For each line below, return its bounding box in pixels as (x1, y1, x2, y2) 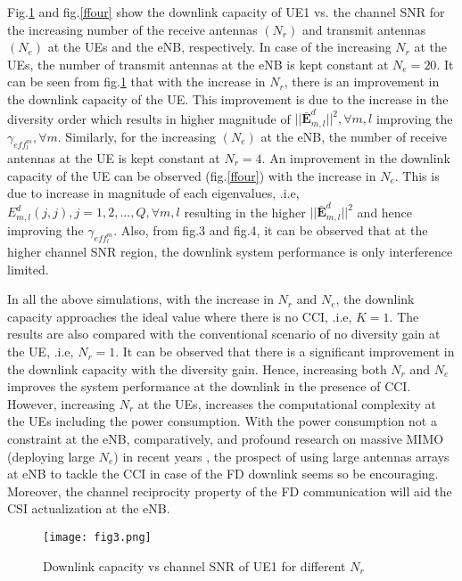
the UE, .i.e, (7, 342, 74, 361)
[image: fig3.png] (43, 531, 152, 544)
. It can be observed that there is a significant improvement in (115, 342, 455, 361)
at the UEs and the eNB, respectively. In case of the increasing (47, 37, 392, 56)
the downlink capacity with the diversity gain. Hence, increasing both (7, 359, 387, 378)
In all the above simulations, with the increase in (7, 290, 274, 308)
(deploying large (7, 446, 95, 465)
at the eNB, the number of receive (260, 127, 448, 145)
